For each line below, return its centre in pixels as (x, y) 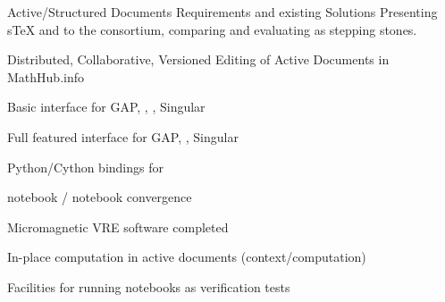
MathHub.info (46, 76)
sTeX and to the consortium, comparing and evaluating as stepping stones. (212, 29)
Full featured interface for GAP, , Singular (123, 136)
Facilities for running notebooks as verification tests (149, 286)
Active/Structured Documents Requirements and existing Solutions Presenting (222, 12)
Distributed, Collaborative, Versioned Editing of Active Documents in (198, 59)
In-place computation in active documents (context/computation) (187, 257)
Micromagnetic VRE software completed (118, 226)
